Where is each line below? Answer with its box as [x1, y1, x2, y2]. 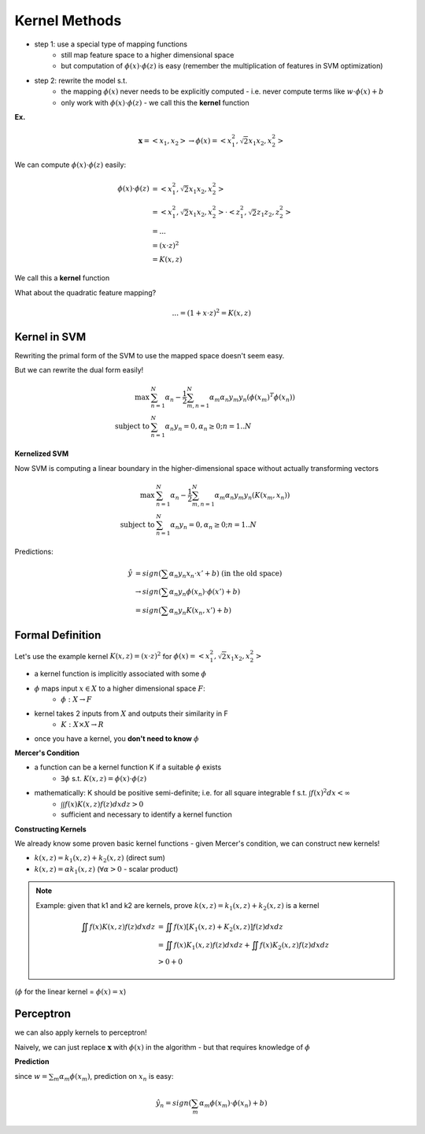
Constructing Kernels [14, 824, 87, 834]
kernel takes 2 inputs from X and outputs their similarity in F [34, 709, 228, 718]
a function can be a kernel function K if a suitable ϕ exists [34, 762, 222, 772]
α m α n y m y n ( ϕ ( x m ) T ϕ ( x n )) [209, 391, 295, 403]
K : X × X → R [61, 721, 104, 729]
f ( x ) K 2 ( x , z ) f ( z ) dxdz [260, 940, 330, 951]
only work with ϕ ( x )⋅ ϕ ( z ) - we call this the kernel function [61, 98, 249, 107]
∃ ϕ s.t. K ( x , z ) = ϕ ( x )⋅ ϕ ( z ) [61, 773, 147, 783]
